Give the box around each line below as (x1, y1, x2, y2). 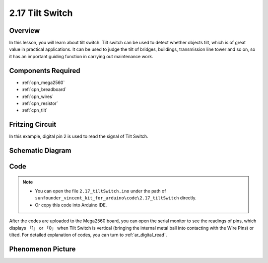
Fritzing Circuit (9, 120, 57, 129)
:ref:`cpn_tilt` (21, 107, 48, 113)
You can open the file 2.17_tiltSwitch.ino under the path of (35, 188, 166, 194)
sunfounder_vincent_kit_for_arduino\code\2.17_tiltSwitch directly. (35, 195, 197, 201)
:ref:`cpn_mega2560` (21, 80, 65, 86)
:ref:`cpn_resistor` (21, 100, 58, 106)
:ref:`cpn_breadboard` (21, 87, 67, 92)
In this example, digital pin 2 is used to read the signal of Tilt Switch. (9, 133, 148, 139)
